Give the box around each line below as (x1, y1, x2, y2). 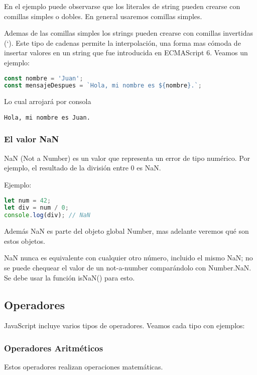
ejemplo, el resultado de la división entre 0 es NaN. (4, 162, 161, 173)
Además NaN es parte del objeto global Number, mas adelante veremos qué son (4, 226, 249, 236)
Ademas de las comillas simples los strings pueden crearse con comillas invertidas (4, 28, 253, 38)
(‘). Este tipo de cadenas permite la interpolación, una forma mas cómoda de (4, 37, 241, 48)
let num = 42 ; (4, 197, 51, 204)
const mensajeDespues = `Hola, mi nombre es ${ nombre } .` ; (4, 82, 202, 89)
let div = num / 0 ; (4, 204, 69, 212)
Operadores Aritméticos (4, 341, 103, 354)
